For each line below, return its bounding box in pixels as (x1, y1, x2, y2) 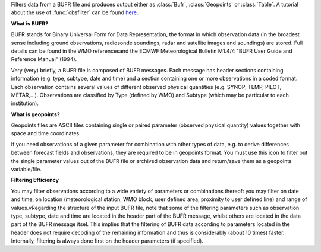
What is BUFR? (11, 20, 49, 27)
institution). (11, 100, 39, 107)
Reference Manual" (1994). (11, 56, 77, 63)
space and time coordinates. (11, 130, 81, 137)
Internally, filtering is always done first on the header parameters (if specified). (11, 237, 203, 244)
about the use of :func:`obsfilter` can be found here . (11, 9, 139, 16)
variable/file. (11, 166, 42, 173)
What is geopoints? (11, 110, 61, 118)
